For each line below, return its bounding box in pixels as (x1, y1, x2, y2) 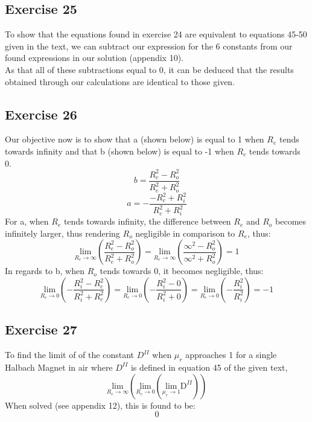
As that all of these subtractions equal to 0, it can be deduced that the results (5, 63, 294, 75)
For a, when (5, 215, 49, 228)
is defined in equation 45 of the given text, (130, 360, 288, 373)
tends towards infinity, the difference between (63, 215, 231, 228)
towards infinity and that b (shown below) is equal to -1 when (5, 144, 234, 157)
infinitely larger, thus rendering (5, 226, 120, 239)
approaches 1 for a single (185, 348, 277, 361)
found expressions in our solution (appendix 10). (5, 51, 184, 64)
